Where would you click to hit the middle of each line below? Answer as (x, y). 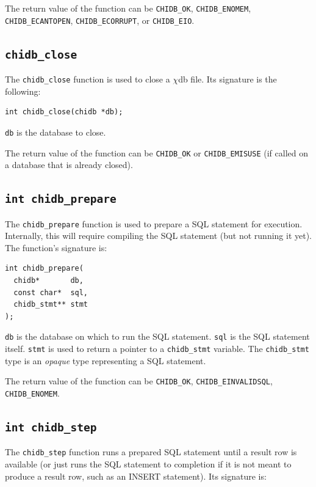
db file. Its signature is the (228, 79)
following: (23, 91)
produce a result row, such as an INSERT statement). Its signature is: (136, 476)
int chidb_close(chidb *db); (64, 112)
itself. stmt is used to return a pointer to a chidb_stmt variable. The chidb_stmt (157, 349)
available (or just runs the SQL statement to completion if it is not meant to (148, 464)
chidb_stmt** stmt (51, 305)
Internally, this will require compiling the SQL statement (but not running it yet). (159, 236)
